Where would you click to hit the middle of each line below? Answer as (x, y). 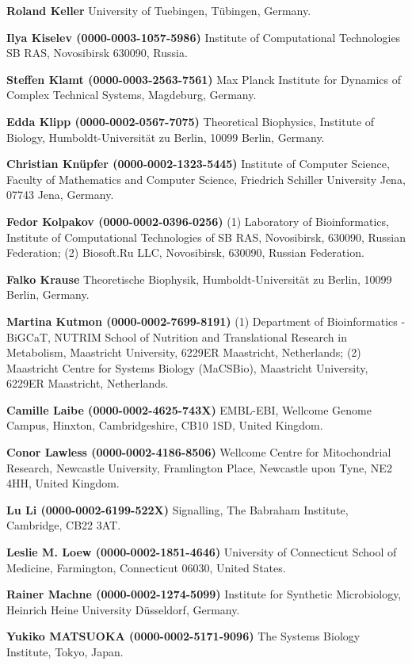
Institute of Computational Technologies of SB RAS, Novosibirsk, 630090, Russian (206, 237)
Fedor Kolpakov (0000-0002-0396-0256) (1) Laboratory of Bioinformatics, (198, 221)
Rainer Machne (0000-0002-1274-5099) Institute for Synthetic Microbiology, (204, 594)
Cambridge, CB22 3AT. (64, 525)
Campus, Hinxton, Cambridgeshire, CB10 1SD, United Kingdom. (165, 425)
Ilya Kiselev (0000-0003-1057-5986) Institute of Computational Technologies (204, 37)
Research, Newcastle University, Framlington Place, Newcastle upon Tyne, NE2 (199, 467)
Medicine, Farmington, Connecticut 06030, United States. (146, 567)
